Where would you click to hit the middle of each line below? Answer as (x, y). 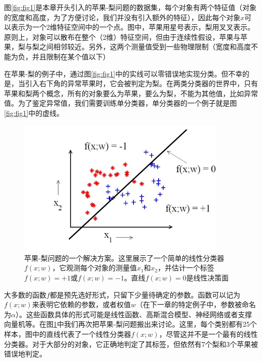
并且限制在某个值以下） (71, 56)
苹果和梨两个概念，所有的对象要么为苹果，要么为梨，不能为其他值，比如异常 (131, 93)
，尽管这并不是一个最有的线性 (208, 334)
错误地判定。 (25, 354)
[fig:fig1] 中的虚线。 (34, 113)
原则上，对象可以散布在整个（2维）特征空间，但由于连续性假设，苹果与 (122, 37)
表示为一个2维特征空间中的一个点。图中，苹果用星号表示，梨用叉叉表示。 (133, 27)
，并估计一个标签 (186, 268)
